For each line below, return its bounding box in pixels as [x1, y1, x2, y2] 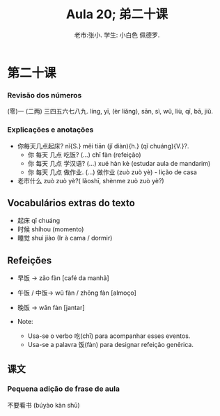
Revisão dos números [7, 90, 82, 100]
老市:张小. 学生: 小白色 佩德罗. [74, 31, 160, 39]
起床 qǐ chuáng [17, 217, 61, 225]
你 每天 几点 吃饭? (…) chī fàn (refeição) [27, 151, 141, 159]
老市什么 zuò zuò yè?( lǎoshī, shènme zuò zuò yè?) [17, 176, 165, 185]
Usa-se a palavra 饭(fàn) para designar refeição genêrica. [27, 341, 194, 349]
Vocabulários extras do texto [7, 197, 136, 209]
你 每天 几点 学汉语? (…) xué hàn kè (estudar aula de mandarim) [27, 159, 211, 167]
